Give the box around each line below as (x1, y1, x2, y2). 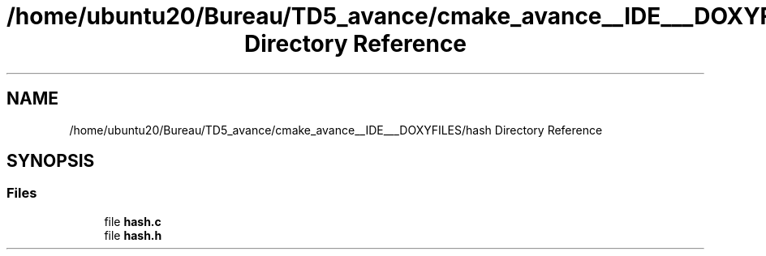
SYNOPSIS (6, 151, 95, 172)
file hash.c (104, 214, 161, 228)
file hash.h (104, 228, 162, 242)
